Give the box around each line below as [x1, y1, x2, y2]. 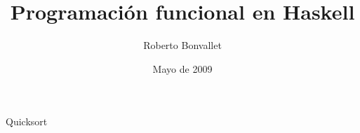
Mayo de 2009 [152, 61, 213, 76]
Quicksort [6, 114, 48, 129]
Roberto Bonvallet [143, 38, 222, 52]
